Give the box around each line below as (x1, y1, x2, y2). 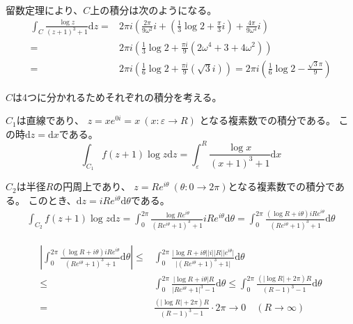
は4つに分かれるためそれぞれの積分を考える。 (13, 89, 222, 104)
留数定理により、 (6, 3, 84, 17)
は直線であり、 (16, 113, 85, 128)
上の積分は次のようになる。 (90, 3, 217, 17)
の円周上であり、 (53, 179, 131, 194)
